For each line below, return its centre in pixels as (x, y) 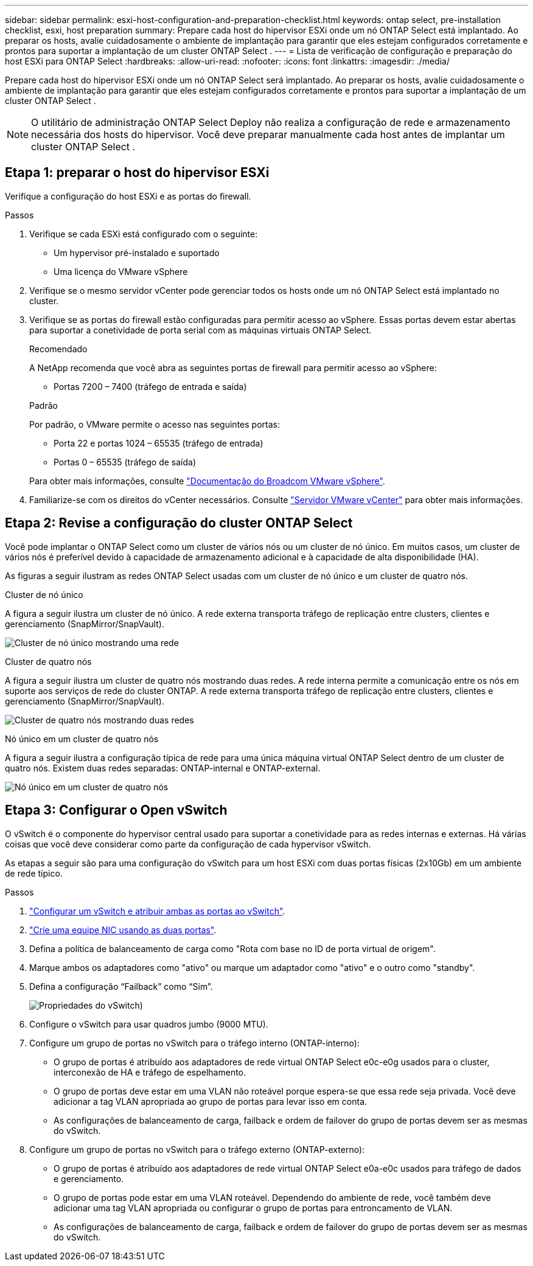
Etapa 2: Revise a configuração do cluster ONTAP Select (179, 523)
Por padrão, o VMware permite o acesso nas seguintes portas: (155, 424)
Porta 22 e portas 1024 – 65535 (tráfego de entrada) (159, 443)
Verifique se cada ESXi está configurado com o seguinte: (144, 234)
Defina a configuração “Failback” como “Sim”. (121, 986)
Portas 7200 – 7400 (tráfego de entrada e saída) (150, 386)
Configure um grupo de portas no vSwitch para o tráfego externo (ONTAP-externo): (197, 1149)
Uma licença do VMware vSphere (121, 271)
